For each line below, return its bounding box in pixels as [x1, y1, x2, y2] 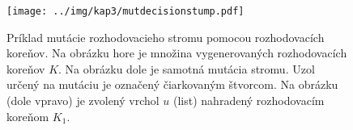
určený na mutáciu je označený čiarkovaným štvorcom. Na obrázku [6, 76, 338, 93]
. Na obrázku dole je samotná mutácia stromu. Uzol [58, 60, 315, 77]
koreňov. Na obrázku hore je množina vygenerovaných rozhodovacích [6, 44, 347, 61]
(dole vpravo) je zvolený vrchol [6, 92, 159, 109]
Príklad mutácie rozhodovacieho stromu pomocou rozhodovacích [6, 28, 325, 45]
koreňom [6, 107, 49, 124]
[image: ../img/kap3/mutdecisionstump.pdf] [6, 6, 245, 17]
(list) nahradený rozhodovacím [173, 92, 325, 109]
